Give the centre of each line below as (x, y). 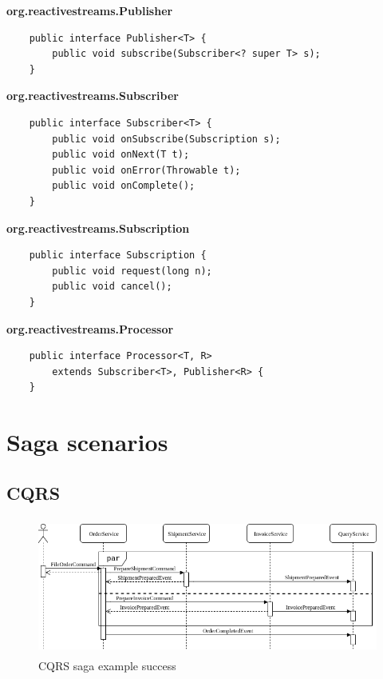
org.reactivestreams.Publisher (90, 10)
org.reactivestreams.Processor (90, 328)
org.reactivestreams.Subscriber (93, 96)
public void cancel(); (112, 287)
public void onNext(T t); (121, 155)
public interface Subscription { (118, 256)
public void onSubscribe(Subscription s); (166, 139)
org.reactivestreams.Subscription (98, 228)
